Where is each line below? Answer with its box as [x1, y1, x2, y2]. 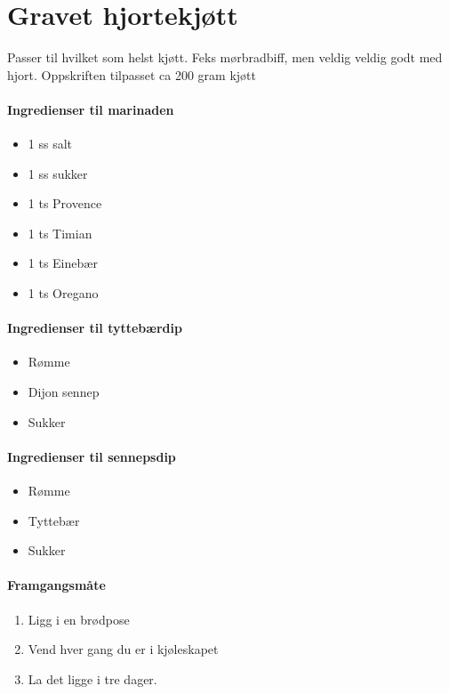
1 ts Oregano [28, 284, 99, 303]
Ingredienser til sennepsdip [7, 447, 176, 465]
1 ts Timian [28, 223, 92, 242]
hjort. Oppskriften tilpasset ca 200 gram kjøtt [7, 65, 256, 84]
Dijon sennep [28, 383, 100, 401]
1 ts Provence [28, 194, 102, 213]
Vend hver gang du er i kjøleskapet [28, 640, 219, 658]
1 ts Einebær [28, 254, 98, 272]
